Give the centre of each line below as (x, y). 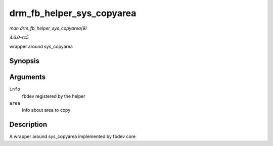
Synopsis (25, 61)
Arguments (28, 77)
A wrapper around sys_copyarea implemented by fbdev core (73, 136)
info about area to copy (46, 110)
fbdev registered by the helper (54, 96)
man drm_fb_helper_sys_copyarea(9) (48, 28)
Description (28, 125)
